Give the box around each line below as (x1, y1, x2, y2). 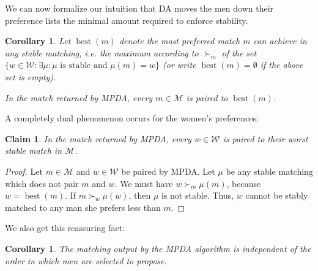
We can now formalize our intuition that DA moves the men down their (5, 2, 274, 14)
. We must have (114, 177, 173, 189)
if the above (260, 58, 303, 71)
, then (128, 189, 151, 202)
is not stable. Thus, (161, 189, 234, 202)
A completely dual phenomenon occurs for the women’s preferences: (5, 112, 259, 124)
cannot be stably (245, 189, 308, 202)
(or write (163, 58, 196, 71)
